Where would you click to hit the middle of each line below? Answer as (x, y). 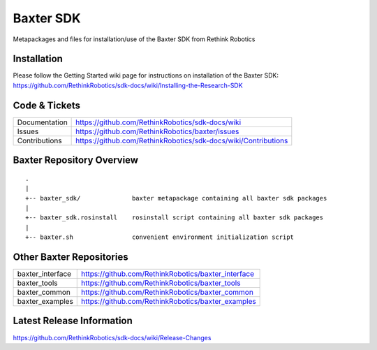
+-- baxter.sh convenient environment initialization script (160, 237)
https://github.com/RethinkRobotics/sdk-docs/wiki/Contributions (182, 140)
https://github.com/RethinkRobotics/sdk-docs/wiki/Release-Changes (112, 337)
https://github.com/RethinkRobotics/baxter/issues (157, 131)
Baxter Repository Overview (76, 160)
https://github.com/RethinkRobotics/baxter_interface (168, 274)
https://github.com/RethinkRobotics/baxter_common (168, 292)
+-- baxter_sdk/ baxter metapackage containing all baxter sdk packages (176, 198)
